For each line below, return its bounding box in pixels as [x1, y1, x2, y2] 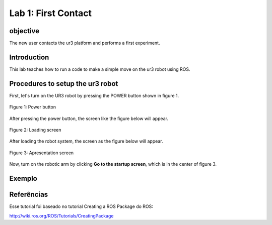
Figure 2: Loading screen [9, 127, 61, 133]
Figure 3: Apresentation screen [9, 150, 74, 156]
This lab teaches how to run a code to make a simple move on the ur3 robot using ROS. [9, 66, 190, 72]
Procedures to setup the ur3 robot [9, 79, 118, 88]
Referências [9, 190, 48, 199]
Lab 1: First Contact [9, 8, 92, 19]
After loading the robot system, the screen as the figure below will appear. [9, 138, 163, 144]
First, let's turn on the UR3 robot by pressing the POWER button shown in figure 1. [9, 92, 179, 98]
